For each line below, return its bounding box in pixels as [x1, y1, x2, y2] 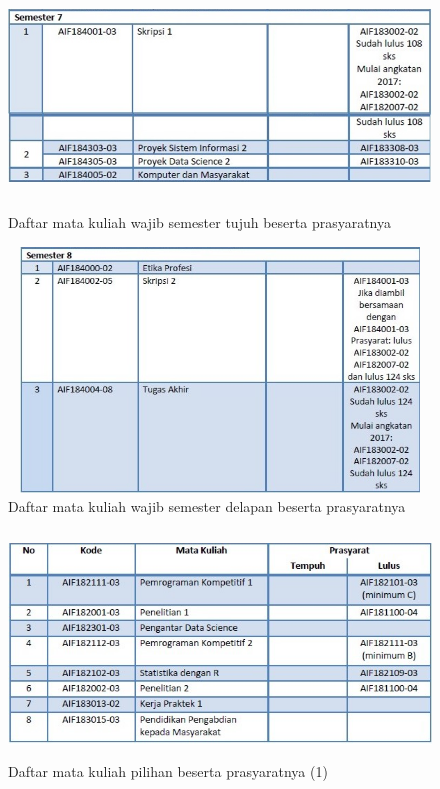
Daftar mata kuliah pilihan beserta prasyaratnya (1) [8, 761, 328, 782]
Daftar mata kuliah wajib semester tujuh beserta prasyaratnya [8, 212, 391, 233]
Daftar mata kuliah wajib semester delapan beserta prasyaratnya [8, 496, 406, 517]
